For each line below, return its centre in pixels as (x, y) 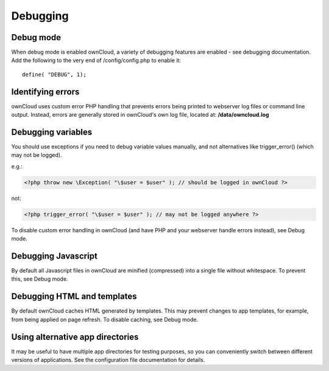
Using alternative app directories (75, 337)
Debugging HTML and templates (74, 296)
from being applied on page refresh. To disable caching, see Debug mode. (105, 319)
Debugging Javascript (54, 256)
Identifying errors (45, 92)
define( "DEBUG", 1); (54, 74)
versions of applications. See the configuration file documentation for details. (108, 360)
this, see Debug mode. (40, 279)
